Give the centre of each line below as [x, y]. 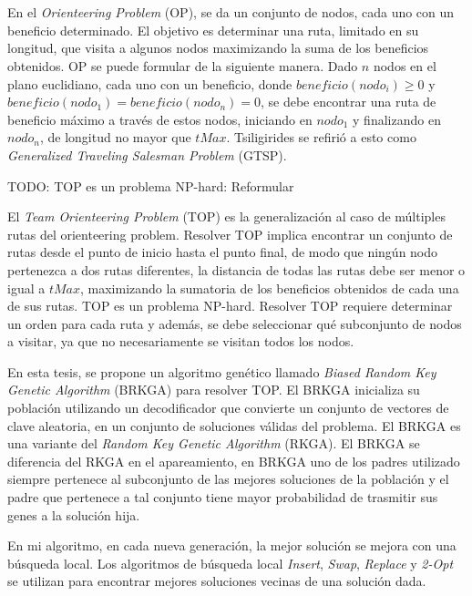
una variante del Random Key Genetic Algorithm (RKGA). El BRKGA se [214, 443]
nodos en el [405, 65]
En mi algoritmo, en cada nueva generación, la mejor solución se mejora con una [232, 545]
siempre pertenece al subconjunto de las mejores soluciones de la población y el [228, 479]
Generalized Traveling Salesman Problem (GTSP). [147, 154]
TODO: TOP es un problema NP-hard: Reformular [151, 185]
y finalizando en [397, 119]
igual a [26, 288]
